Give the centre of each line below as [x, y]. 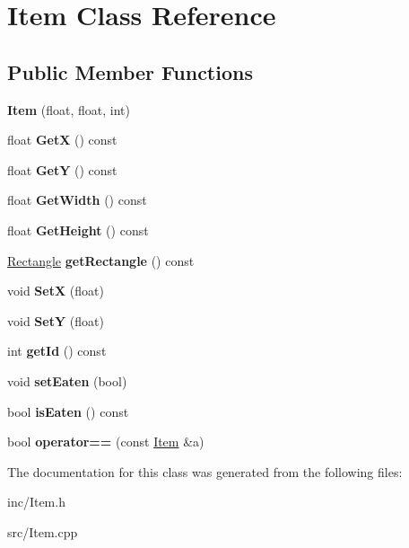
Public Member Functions [130, 71]
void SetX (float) [56, 291]
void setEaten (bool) [67, 380]
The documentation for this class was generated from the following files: [205, 471]
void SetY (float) [56, 320]
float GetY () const [62, 169]
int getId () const [57, 351]
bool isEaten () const [68, 411]
